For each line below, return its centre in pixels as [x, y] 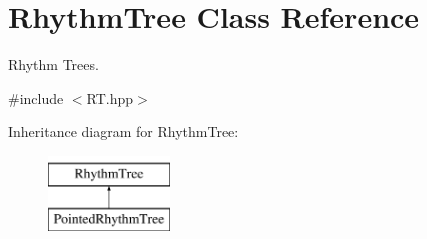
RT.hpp [110, 97]
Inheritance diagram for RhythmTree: [123, 131]
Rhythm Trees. [53, 64]
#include [36, 97]
